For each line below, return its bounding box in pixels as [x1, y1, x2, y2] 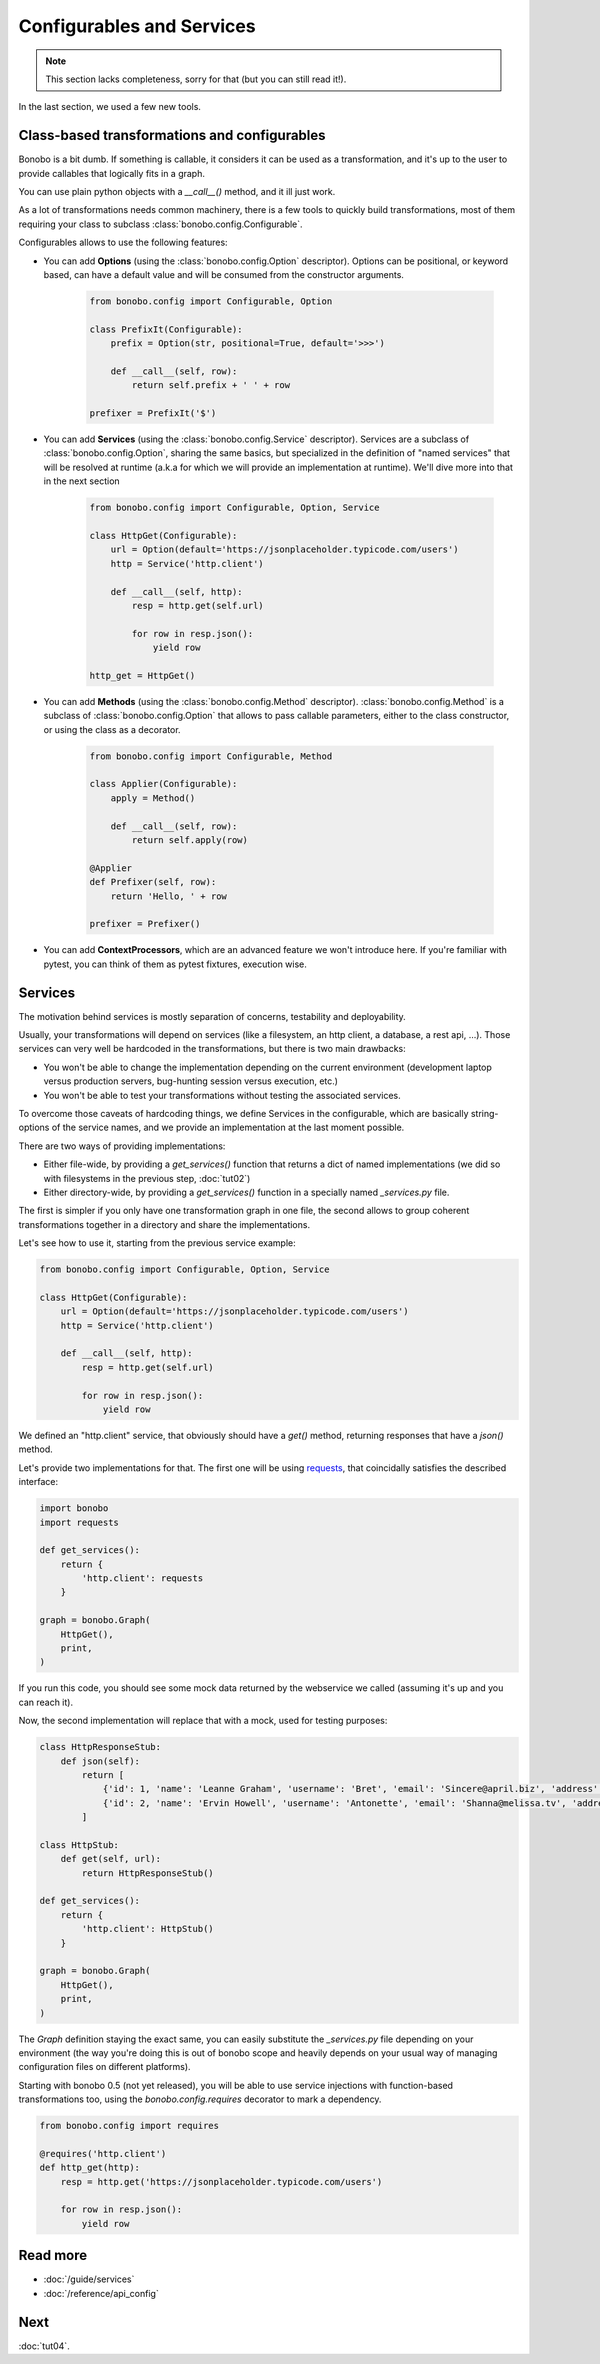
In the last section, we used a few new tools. [18, 101, 202, 113]
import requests [39, 1516, 120, 1528]
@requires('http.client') [39, 2148, 167, 2159]
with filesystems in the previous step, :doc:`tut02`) [43, 1172, 251, 1184]
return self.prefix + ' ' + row [131, 380, 290, 391]
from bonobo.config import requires [39, 2120, 220, 2132]
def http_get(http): [39, 2162, 140, 2174]
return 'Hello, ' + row [110, 890, 227, 902]
